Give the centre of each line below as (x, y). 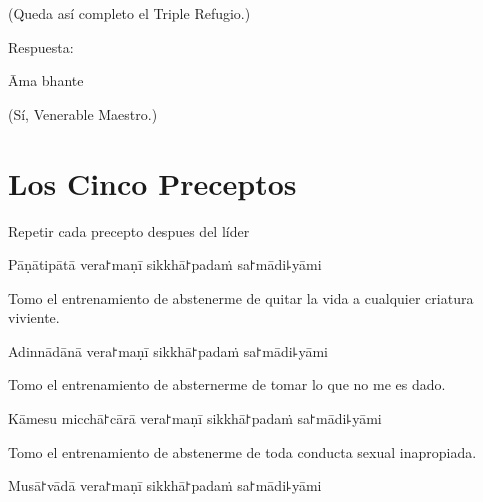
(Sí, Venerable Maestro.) (83, 113)
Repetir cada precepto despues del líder (129, 230)
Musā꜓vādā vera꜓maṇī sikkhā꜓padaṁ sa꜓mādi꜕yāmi (165, 485)
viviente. (34, 317)
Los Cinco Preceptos (152, 182)
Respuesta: (41, 46)
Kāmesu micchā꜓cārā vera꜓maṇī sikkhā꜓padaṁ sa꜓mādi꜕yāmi (195, 418)
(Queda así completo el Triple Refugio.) (129, 13)
